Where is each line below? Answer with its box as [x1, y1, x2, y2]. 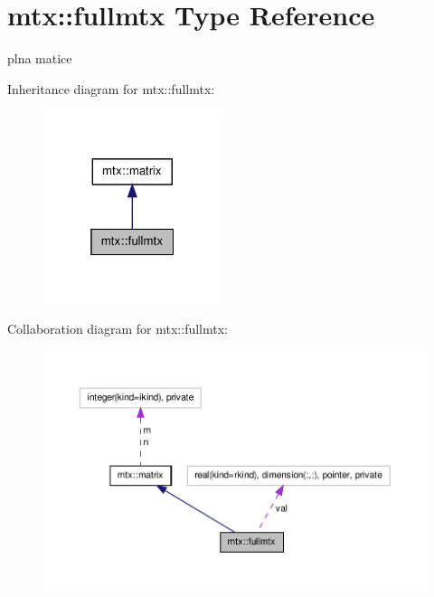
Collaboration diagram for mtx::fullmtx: [7, 319, 229, 338]
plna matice [7, 49, 72, 68]
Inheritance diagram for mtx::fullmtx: [7, 79, 215, 98]
